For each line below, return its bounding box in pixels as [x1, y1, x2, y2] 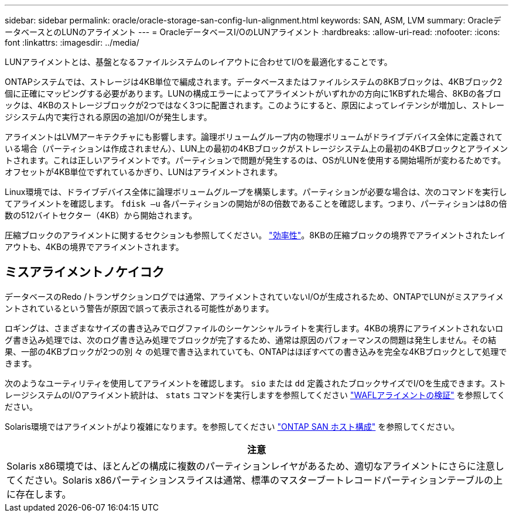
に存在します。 [6, 488, 71, 500]
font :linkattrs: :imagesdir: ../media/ [5, 37, 139, 47]
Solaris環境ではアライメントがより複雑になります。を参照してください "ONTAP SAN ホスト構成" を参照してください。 [5, 421, 460, 432]
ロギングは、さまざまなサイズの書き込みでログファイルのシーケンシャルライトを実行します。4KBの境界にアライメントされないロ [5, 323, 504, 333]
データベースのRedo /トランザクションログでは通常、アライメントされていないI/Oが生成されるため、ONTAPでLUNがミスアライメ [5, 291, 504, 302]
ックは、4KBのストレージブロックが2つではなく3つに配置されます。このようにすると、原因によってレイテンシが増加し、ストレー [5, 100, 505, 110]
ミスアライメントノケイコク [5, 265, 165, 280]
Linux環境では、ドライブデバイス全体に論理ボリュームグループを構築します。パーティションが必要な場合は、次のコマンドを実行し [5, 187, 507, 197]
